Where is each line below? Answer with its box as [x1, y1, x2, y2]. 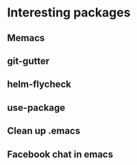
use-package [7, 101, 66, 114]
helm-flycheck [7, 79, 72, 90]
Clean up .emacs [7, 125, 81, 137]
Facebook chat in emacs [7, 149, 114, 160]
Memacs [7, 32, 45, 44]
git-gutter [7, 55, 50, 66]
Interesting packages [7, 5, 131, 21]
